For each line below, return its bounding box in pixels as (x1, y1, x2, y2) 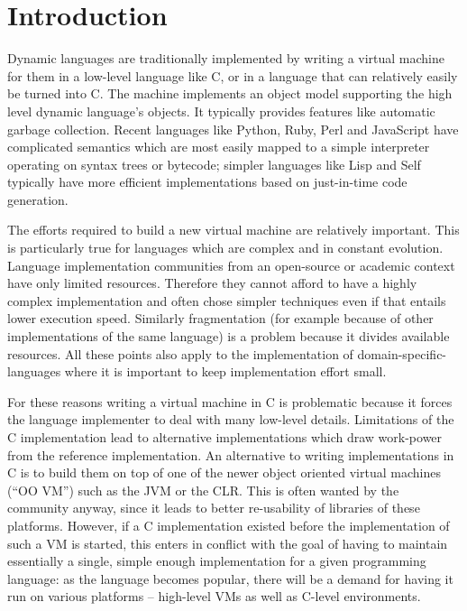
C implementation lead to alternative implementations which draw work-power (7, 428, 443, 446)
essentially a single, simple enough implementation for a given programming (7, 551, 426, 570)
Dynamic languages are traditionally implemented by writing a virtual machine (7, 49, 445, 68)
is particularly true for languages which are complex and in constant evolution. (7, 238, 444, 257)
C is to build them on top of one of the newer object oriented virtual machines (7, 463, 441, 482)
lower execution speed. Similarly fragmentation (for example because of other (7, 309, 434, 328)
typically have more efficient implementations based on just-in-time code (7, 172, 407, 191)
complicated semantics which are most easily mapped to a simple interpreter (7, 137, 430, 156)
